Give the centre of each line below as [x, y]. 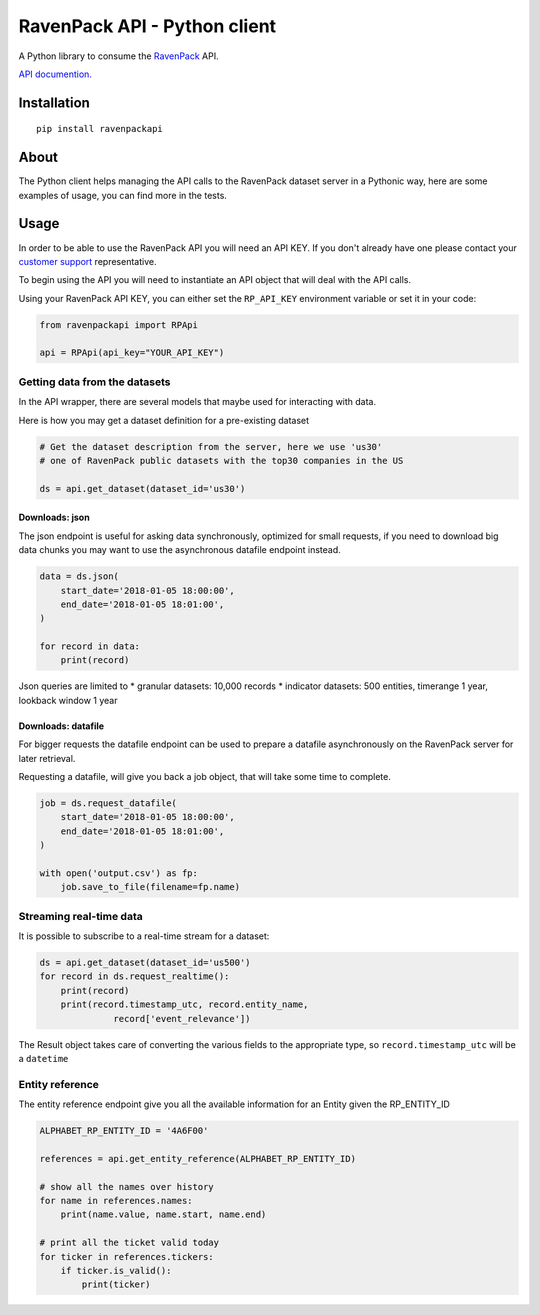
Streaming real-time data [81, 916]
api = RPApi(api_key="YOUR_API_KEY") [132, 353]
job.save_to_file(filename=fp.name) [150, 887]
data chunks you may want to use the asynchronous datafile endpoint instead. [180, 550]
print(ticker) [116, 1284]
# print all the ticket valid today [129, 1243]
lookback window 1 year [68, 700]
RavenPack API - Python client [147, 26]
